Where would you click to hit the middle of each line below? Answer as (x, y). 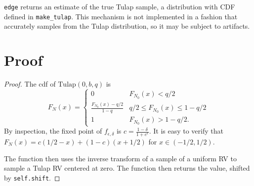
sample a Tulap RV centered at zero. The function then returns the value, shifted (127, 168)
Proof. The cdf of (30, 84)
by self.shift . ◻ (32, 177)
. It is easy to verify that (186, 131)
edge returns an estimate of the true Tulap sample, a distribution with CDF (120, 6)
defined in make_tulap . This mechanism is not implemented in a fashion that (121, 16)
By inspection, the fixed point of (53, 131)
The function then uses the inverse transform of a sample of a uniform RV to (120, 158)
